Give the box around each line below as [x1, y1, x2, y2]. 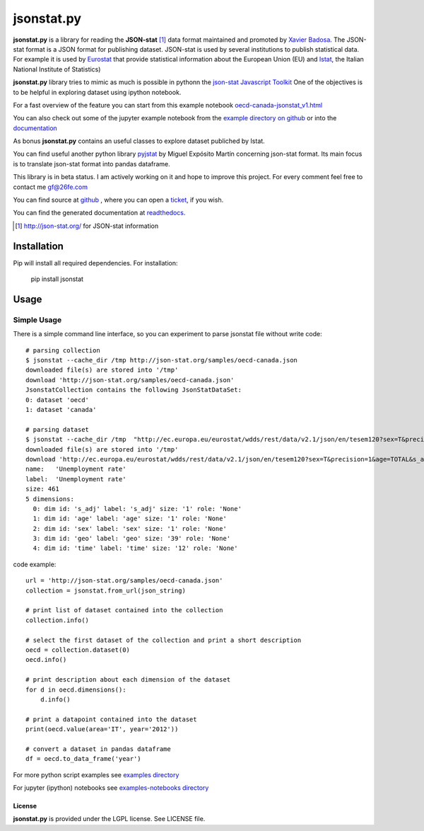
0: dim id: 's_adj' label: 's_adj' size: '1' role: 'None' [33, 505, 242, 512]
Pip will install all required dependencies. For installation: [13, 258, 178, 267]
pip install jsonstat [30, 275, 84, 283]
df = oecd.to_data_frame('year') [25, 755, 141, 763]
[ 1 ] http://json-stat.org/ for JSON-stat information [15, 222, 159, 230]
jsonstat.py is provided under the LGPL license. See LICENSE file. [13, 815, 206, 823]
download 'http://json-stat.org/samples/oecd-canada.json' [25, 376, 235, 384]
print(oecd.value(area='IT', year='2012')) [25, 726, 179, 733]
